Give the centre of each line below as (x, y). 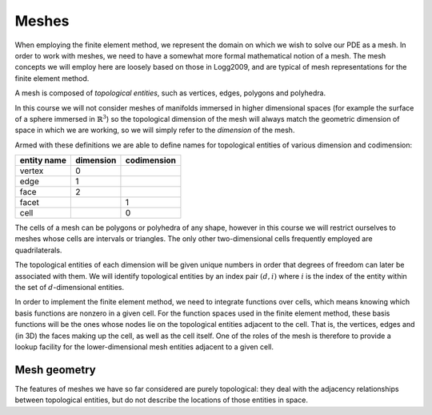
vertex (32, 171)
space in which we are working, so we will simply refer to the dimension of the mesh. (155, 130)
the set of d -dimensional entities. (70, 288)
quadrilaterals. (38, 250)
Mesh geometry (55, 370)
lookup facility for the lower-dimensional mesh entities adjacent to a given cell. (144, 347)
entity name (43, 160)
